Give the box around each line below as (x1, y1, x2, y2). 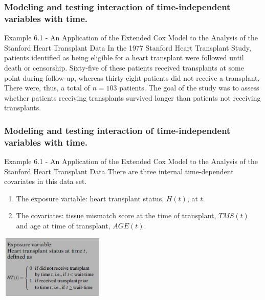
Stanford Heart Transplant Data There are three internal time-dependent (4, 166, 234, 176)
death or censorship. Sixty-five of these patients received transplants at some (4, 62, 244, 73)
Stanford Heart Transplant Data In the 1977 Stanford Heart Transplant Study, (4, 42, 251, 53)
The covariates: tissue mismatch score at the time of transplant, (16, 210, 216, 221)
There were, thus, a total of (4, 82, 90, 93)
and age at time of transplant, (16, 220, 111, 230)
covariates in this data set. (4, 176, 87, 187)
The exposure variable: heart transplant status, (16, 193, 164, 203)
